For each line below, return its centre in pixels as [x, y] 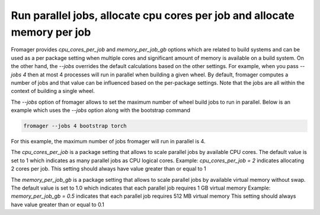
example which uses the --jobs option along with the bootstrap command [101, 110]
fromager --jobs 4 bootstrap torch [75, 126]
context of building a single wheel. [53, 91]
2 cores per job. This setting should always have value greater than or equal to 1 [109, 169]
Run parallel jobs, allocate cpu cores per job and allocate [153, 15]
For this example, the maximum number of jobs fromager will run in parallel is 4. [108, 142]
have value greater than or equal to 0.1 [58, 204]
